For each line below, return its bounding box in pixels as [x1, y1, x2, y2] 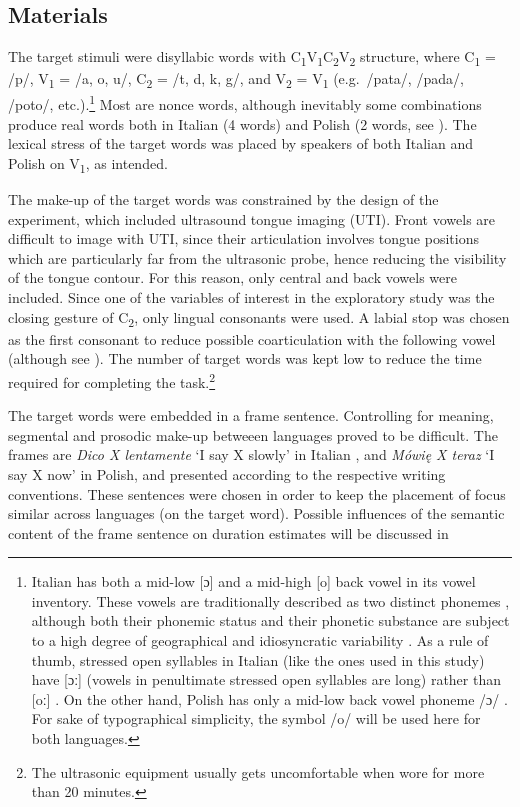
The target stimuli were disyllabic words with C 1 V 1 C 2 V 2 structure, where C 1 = [8, 46, 496, 69]
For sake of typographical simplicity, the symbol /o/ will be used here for [31, 708, 481, 729]
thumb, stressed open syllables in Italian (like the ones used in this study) [31, 649, 485, 670]
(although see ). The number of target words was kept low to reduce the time [8, 348, 482, 369]
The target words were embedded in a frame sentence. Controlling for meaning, [8, 405, 494, 426]
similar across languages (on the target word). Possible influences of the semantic [8, 503, 505, 524]
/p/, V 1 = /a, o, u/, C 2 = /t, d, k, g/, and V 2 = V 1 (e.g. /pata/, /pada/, [8, 68, 464, 92]
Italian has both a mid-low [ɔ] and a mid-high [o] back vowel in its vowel [31, 571, 476, 592]
